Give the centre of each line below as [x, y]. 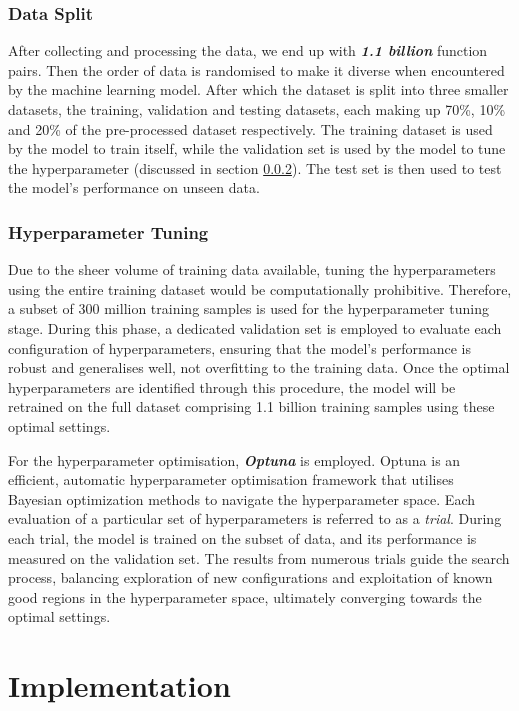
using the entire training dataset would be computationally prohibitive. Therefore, [260, 288]
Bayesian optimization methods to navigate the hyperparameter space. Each [241, 498]
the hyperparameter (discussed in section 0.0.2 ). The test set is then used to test [255, 167]
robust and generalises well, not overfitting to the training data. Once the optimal [259, 367]
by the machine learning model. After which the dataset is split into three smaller [258, 89]
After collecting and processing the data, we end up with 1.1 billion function [248, 50]
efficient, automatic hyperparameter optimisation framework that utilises [231, 479]
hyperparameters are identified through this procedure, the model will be [232, 386]
